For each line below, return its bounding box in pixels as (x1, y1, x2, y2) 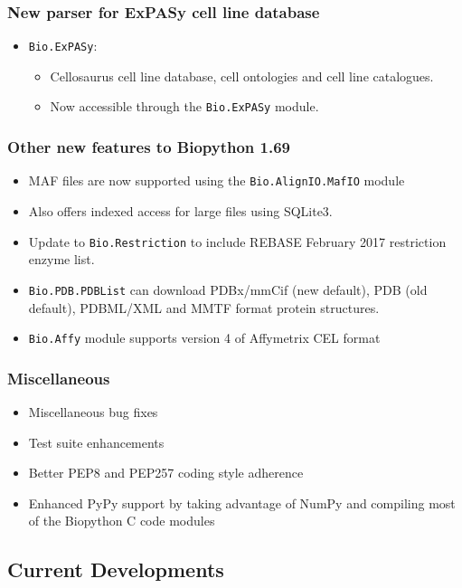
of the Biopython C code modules (28, 511, 215, 530)
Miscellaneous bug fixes (28, 402, 158, 421)
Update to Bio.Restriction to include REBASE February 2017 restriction (28, 232, 447, 251)
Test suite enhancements (28, 432, 165, 451)
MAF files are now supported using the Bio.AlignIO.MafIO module (28, 171, 405, 190)
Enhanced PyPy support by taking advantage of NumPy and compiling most (28, 493, 456, 512)
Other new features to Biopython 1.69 (7, 136, 291, 158)
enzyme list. (28, 250, 95, 269)
